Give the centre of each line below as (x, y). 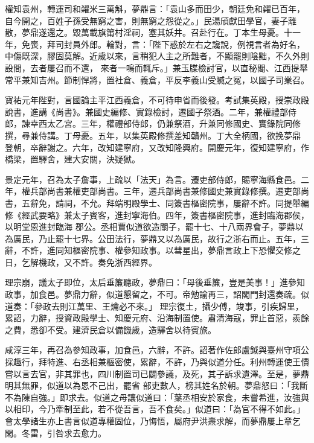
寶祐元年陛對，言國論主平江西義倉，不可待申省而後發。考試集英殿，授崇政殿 (157, 100)
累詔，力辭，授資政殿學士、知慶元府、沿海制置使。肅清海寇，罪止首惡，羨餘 (157, 318)
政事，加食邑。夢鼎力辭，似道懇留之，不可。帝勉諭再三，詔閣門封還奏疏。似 (157, 294)
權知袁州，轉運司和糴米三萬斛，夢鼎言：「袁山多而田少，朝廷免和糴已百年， (155, 8)
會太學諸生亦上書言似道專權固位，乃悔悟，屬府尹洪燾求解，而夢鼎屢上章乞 (153, 421)
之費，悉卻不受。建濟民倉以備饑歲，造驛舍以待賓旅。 (111, 329)
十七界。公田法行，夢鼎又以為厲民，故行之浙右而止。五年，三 (186, 238)
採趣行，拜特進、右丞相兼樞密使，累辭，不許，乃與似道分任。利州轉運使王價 (157, 362)
